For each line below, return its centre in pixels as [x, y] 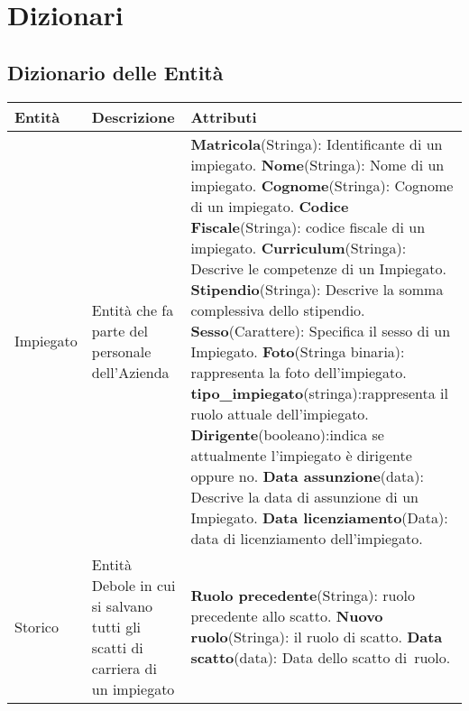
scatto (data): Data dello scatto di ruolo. [321, 658]
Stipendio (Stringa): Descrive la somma [317, 289]
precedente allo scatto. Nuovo [287, 616]
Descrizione [133, 116]
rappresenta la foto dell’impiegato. [299, 372]
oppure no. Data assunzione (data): [307, 476]
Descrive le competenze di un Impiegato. [318, 268]
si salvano [122, 605]
